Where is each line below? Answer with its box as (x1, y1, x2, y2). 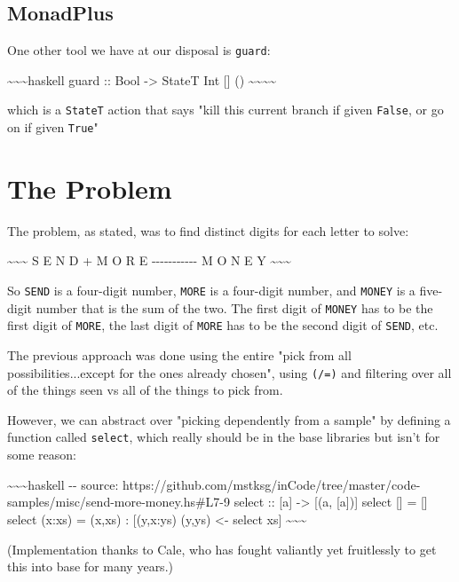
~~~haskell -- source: (7, 475, 119, 493)
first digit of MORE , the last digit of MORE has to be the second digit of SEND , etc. (7, 316, 439, 334)
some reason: (7, 445, 76, 464)
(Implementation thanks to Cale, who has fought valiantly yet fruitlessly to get (7, 539, 437, 558)
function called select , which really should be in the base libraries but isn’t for (7, 428, 440, 446)
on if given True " (7, 118, 99, 137)
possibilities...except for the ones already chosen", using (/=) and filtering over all (7, 363, 452, 381)
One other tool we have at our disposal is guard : (7, 41, 271, 59)
